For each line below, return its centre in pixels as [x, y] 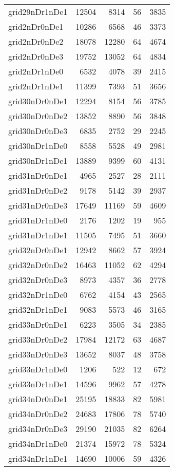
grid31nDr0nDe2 [38, 190]
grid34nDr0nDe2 [38, 414]
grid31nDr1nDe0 [38, 220]
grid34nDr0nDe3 [38, 429]
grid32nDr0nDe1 [38, 250]
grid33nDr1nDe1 [38, 384]
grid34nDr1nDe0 [38, 444]
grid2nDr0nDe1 [36, 26]
